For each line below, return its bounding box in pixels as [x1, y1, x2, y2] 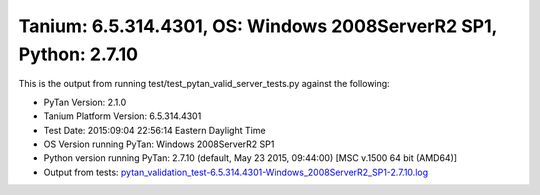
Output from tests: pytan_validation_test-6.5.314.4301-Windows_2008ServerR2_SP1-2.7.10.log [43, 166, 429, 178]
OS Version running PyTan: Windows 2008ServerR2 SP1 [43, 138, 275, 150]
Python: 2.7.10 [18, 43, 139, 65]
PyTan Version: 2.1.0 [43, 96, 127, 108]
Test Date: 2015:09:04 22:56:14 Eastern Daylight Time [43, 124, 266, 136]
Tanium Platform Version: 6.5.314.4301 [43, 110, 202, 122]
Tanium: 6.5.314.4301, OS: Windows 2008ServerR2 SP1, [18, 15, 497, 37]
